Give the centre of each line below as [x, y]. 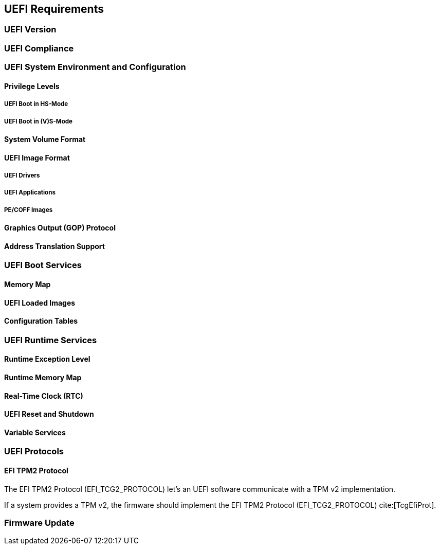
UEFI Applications [30, 193]
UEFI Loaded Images [40, 303]
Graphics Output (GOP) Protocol [60, 228]
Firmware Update [39, 523]
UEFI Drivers [22, 175]
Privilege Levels [32, 86]
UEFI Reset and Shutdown [49, 414]
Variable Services [35, 432]
